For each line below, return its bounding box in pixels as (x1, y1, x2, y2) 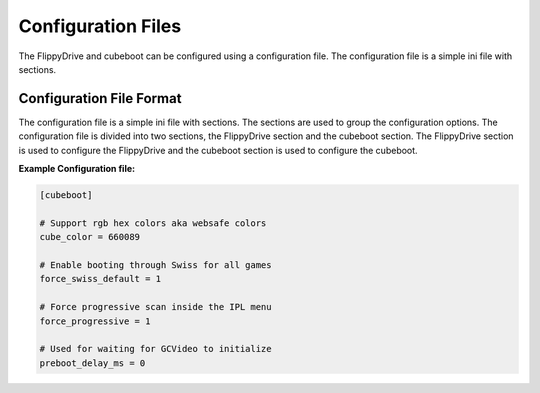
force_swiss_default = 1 (39, 273, 162, 285)
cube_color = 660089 (39, 231, 140, 243)
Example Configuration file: (18, 163, 135, 175)
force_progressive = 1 (39, 315, 151, 327)
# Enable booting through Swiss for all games (39, 259, 272, 270)
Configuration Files (18, 15, 182, 37)
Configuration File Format (18, 90, 182, 107)
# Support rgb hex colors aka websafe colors (39, 217, 267, 229)
